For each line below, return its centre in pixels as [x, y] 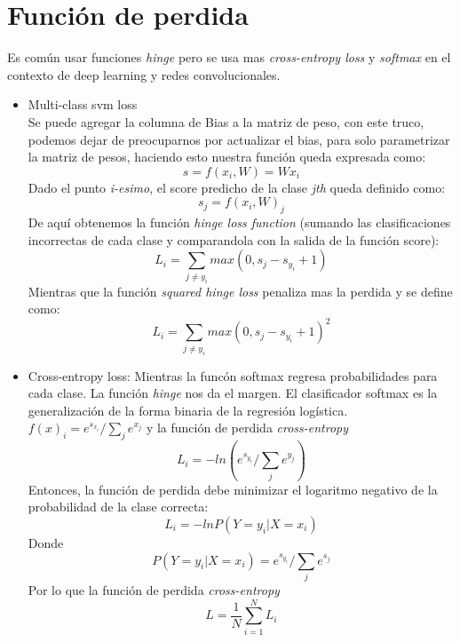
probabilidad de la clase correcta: [118, 507]
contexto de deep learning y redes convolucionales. [144, 74]
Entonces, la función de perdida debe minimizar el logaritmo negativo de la [233, 489]
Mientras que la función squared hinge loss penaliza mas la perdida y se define [240, 291]
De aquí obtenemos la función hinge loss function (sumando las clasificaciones [239, 222]
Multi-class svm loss [83, 104]
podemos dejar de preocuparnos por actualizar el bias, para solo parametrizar [239, 139]
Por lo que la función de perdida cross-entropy [154, 589]
